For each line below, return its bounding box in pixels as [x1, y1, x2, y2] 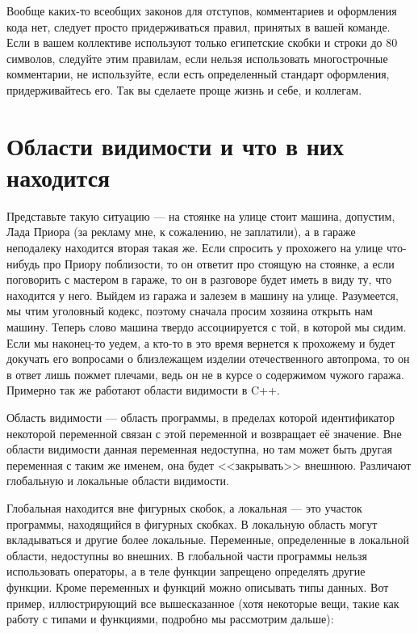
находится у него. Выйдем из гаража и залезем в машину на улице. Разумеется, [6, 286, 399, 303]
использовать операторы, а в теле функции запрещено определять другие [6, 563, 366, 580]
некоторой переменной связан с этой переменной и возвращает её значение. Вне [6, 424, 402, 441]
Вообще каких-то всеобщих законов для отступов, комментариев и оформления [6, 2, 397, 19]
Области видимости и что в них [6, 129, 344, 162]
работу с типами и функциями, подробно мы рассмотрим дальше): [6, 610, 334, 627]
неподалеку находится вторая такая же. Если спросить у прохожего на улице [6, 239, 383, 256]
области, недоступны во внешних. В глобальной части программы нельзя [6, 546, 367, 563]
